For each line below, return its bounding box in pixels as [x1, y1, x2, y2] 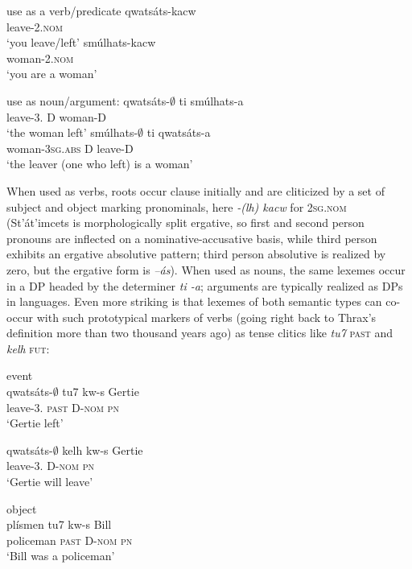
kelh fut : [6, 340, 50, 357]
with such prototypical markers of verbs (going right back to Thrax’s [36, 308, 377, 325]
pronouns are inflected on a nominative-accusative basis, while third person [6, 229, 377, 246]
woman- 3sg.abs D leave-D [6, 139, 134, 156]
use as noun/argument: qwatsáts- [6, 92, 170, 109]
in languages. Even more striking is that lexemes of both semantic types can [6, 293, 382, 310]
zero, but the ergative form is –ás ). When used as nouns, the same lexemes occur [6, 261, 406, 278]
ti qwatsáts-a [146, 124, 211, 141]
